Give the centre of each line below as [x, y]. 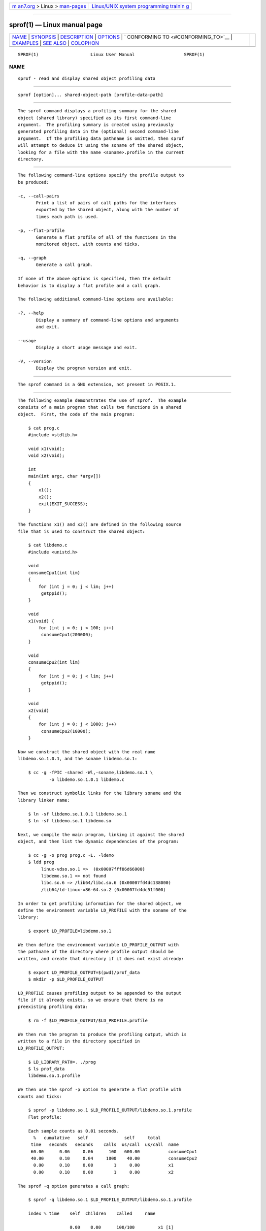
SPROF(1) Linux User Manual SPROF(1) [111, 54]
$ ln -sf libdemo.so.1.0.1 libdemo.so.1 [78, 814]
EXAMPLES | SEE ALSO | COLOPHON [56, 43]
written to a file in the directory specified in [79, 1041]
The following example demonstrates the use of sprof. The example [102, 401]
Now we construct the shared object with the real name [87, 752]
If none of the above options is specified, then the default [95, 279]
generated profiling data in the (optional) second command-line [99, 131]
